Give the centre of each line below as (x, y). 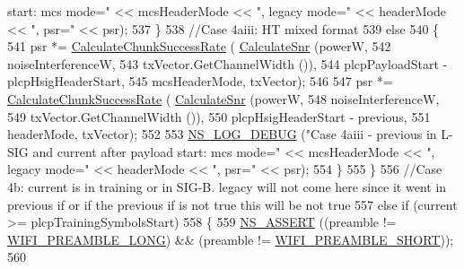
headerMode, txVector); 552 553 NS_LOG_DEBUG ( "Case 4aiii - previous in (222, 134)
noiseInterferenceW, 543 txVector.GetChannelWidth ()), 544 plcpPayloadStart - (228, 63)
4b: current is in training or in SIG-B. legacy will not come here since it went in (227, 186)
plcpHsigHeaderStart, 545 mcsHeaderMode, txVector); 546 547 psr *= (200, 81)
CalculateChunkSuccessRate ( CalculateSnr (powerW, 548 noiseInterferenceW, (223, 98)
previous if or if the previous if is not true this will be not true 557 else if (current (232, 204)
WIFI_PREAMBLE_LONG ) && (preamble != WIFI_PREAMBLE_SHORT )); (231, 239)
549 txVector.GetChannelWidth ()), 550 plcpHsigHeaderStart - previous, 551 (219, 116)
